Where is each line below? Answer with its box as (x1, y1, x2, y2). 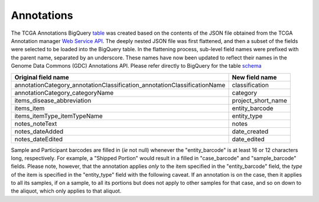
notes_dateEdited (14, 135, 63, 143)
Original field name (14, 73, 69, 81)
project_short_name (232, 96, 288, 104)
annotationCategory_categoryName (14, 88, 114, 97)
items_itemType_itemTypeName (14, 112, 103, 120)
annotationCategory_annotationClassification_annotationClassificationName (14, 81, 226, 89)
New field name (232, 73, 277, 81)
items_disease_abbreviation (14, 96, 92, 104)
